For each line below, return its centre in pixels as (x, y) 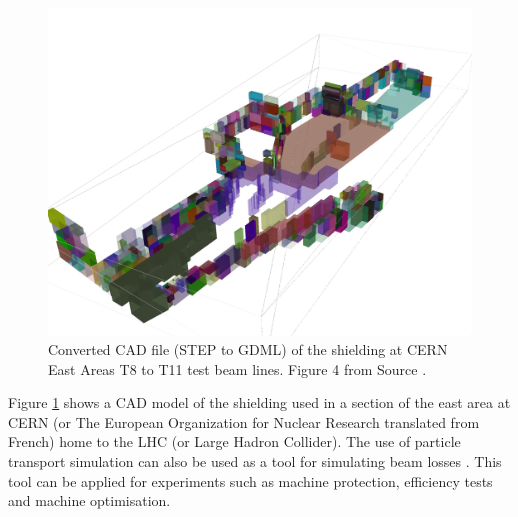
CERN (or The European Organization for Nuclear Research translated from (244, 421)
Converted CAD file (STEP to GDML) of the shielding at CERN (248, 349)
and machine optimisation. (89, 500)
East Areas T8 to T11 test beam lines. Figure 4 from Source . (237, 368)
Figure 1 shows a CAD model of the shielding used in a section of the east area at (259, 402)
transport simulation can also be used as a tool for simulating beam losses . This (255, 461)
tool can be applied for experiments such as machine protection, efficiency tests (250, 480)
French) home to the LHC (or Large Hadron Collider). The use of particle (234, 441)
